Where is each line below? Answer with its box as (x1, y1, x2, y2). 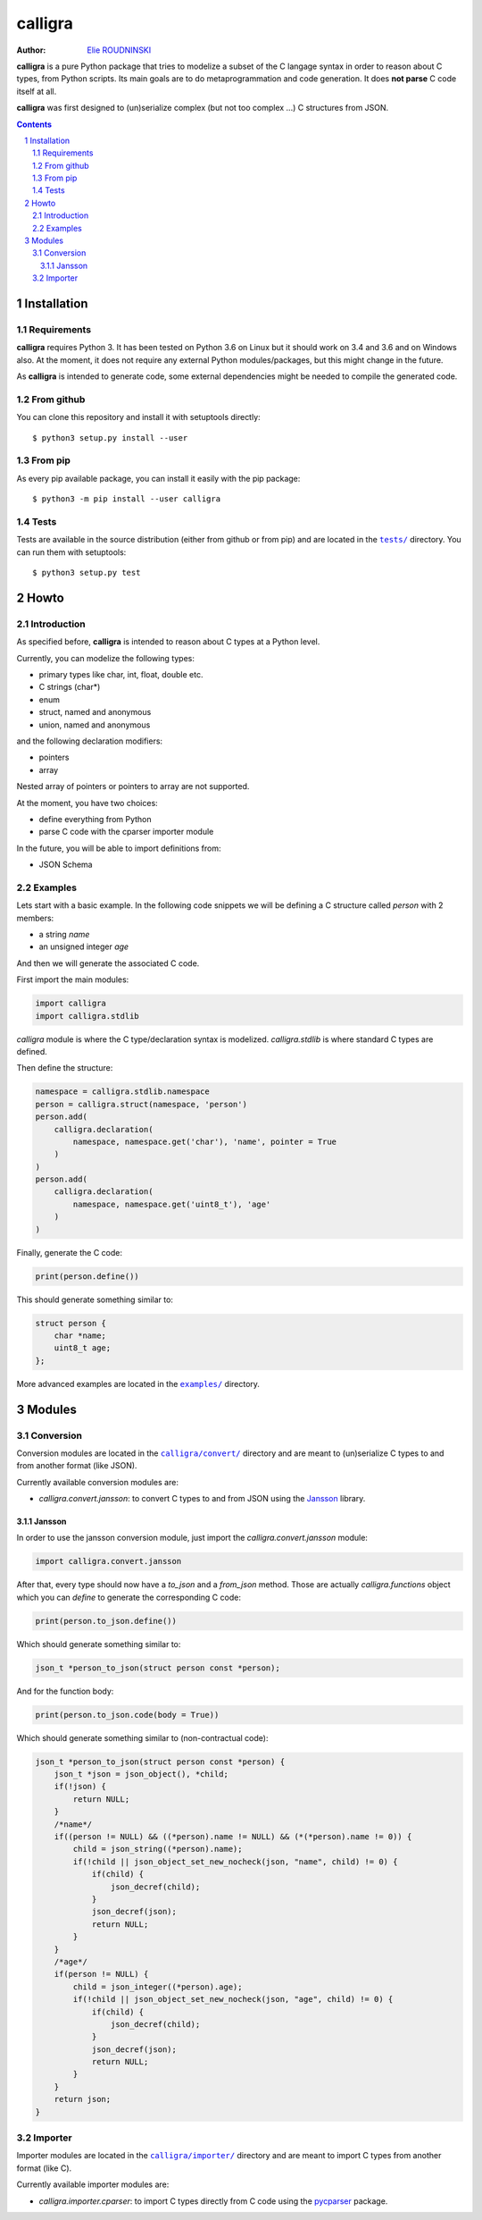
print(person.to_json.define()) (35, 1616, 178, 1626)
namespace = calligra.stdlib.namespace (35, 1087, 210, 1097)
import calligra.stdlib (35, 1011, 140, 1021)
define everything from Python (38, 813, 152, 824)
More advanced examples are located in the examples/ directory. (16, 1378, 261, 1389)
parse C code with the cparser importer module (38, 827, 214, 837)
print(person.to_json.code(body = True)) (35, 1710, 220, 1720)
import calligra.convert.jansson (35, 1556, 182, 1567)
